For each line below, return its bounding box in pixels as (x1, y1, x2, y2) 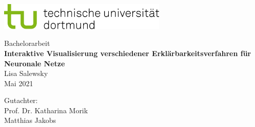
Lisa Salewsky (4, 68, 48, 79)
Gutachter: (4, 95, 38, 106)
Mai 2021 (4, 78, 33, 88)
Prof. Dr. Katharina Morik (4, 105, 88, 115)
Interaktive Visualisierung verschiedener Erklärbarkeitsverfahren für (4, 47, 251, 58)
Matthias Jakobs (4, 115, 56, 125)
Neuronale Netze (4, 58, 65, 68)
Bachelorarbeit (4, 38, 50, 48)
